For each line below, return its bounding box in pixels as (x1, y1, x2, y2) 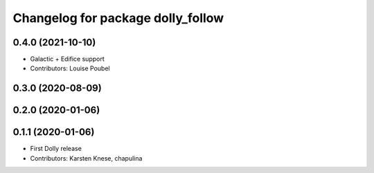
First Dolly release (30, 145, 82, 153)
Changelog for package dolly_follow (12, 10, 224, 26)
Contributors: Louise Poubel (30, 64, 110, 72)
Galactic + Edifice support (30, 55, 105, 63)
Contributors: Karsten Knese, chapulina (30, 154, 143, 162)
